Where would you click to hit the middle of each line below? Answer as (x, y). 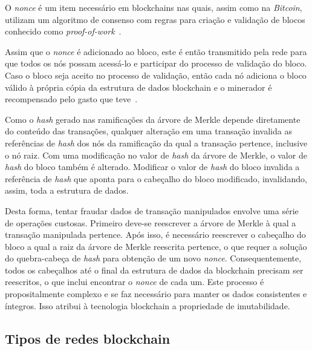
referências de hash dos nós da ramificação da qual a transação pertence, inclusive (156, 143)
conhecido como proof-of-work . (63, 31)
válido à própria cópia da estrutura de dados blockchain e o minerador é (138, 87)
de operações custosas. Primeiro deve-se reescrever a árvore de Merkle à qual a (151, 222)
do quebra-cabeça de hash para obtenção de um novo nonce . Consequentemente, (153, 258)
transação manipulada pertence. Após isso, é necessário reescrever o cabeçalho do (155, 235)
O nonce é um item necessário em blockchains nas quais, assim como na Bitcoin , (154, 7)
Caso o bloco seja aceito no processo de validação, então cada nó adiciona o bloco (156, 75)
